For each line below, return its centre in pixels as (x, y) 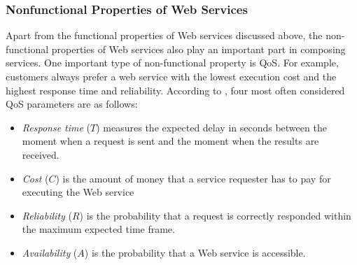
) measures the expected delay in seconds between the (211, 127)
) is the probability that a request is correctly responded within (215, 215)
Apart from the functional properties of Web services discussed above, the (164, 35)
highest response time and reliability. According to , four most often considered (175, 90)
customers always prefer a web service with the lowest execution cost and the (171, 76)
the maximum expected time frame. (98, 229)
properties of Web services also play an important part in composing (198, 49)
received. (41, 154)
